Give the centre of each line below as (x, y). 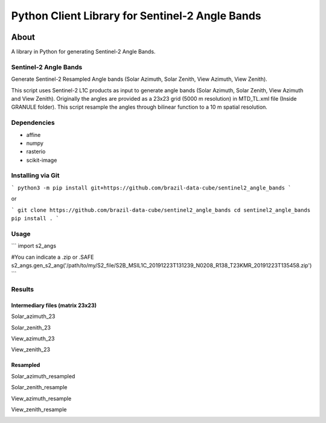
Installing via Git (35, 176)
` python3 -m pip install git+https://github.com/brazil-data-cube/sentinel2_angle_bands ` (151, 188)
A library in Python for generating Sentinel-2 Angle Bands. (83, 52)
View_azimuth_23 (33, 339)
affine (34, 135)
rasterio (36, 151)
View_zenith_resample (39, 409)
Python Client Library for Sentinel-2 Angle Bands (136, 16)
